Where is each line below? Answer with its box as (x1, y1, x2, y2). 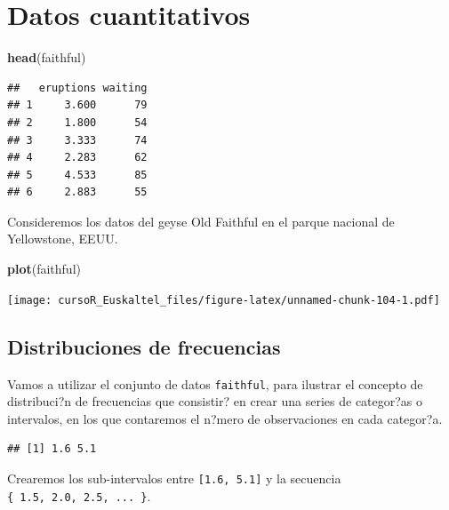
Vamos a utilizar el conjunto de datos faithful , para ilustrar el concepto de (7, 374, 423, 393)
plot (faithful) (7, 259, 81, 278)
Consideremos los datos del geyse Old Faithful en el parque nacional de (7, 211, 395, 230)
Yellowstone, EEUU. (7, 229, 118, 248)
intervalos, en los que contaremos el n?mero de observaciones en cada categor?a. (7, 409, 443, 427)
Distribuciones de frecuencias (7, 332, 281, 360)
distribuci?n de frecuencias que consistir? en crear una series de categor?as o (7, 392, 423, 410)
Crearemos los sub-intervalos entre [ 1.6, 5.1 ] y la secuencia (7, 468, 341, 487)
